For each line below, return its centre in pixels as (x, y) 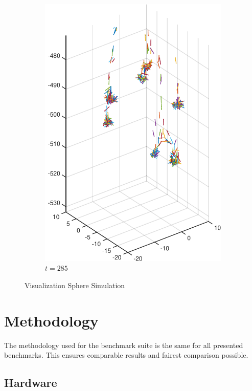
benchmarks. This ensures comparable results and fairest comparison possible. (126, 355)
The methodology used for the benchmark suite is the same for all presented (124, 345)
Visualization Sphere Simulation (75, 285)
